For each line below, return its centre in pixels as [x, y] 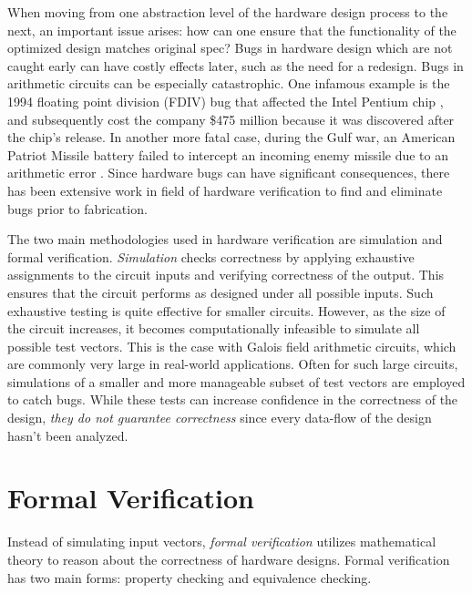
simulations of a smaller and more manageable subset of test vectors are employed [236, 381]
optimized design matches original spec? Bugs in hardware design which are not [230, 48]
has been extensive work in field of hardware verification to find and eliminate [225, 190]
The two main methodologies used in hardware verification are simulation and [225, 239]
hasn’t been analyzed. [68, 435]
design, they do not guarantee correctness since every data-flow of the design [220, 418]
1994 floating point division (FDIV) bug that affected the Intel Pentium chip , [226, 101]
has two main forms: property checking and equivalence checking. [190, 577]
